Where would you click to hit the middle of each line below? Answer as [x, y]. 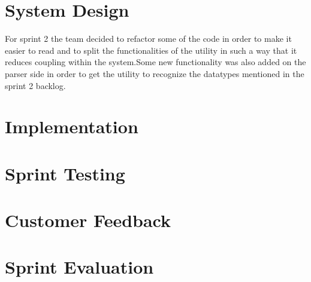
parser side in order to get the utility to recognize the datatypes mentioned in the [155, 73]
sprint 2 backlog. [35, 85]
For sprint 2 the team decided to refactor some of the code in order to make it [148, 39]
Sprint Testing [65, 173]
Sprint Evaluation [79, 267]
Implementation [72, 126]
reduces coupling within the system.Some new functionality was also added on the [155, 62]
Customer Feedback [88, 220]
